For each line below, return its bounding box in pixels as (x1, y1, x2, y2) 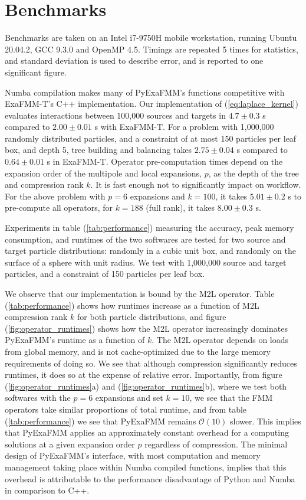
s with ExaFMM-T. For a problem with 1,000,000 (94, 120, 274, 133)
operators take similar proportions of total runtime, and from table (5, 403, 247, 415)
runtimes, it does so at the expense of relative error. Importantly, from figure (5, 368, 282, 381)
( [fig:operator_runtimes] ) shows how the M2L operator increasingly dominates (5, 322, 288, 334)
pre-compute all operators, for (5, 201, 113, 214)
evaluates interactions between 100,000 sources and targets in (5, 109, 226, 121)
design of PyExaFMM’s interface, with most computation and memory (5, 449, 261, 462)
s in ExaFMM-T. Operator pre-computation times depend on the (47, 155, 283, 168)
